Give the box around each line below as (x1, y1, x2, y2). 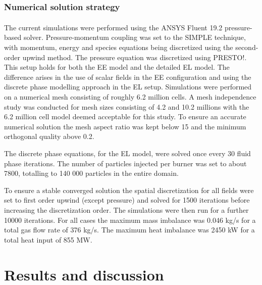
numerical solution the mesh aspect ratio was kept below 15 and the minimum (4, 121, 246, 131)
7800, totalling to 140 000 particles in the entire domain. (4, 168, 179, 178)
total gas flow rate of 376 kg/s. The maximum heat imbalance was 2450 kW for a (4, 224, 255, 235)
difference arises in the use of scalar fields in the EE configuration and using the (4, 71, 251, 82)
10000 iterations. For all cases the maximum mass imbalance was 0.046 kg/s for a (4, 214, 256, 225)
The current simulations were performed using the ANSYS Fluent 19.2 (4, 22, 223, 32)
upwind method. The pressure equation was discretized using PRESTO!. (22, 52, 247, 62)
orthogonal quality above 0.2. (4, 131, 94, 141)
